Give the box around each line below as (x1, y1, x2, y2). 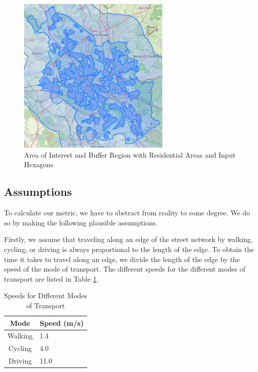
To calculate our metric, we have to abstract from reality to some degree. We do (4, 207, 250, 218)
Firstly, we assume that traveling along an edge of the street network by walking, (4, 234, 253, 244)
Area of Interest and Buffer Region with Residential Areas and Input (24, 149, 236, 160)
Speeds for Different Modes (4, 290, 87, 301)
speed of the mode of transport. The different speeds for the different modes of (4, 264, 245, 274)
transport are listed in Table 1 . (4, 273, 99, 284)
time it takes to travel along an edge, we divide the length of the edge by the (4, 254, 240, 264)
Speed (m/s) (40, 317, 84, 328)
